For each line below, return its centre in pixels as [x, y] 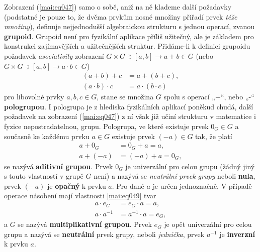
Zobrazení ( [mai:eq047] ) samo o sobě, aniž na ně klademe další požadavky [118, 7]
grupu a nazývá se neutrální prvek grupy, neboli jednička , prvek [104, 234]
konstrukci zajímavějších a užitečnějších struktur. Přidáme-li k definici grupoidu [127, 46]
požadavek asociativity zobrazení [54, 55]
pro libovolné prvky [34, 97]
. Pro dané [128, 185]
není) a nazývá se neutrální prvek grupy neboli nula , [175, 176]
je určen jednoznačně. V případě [202, 185]
